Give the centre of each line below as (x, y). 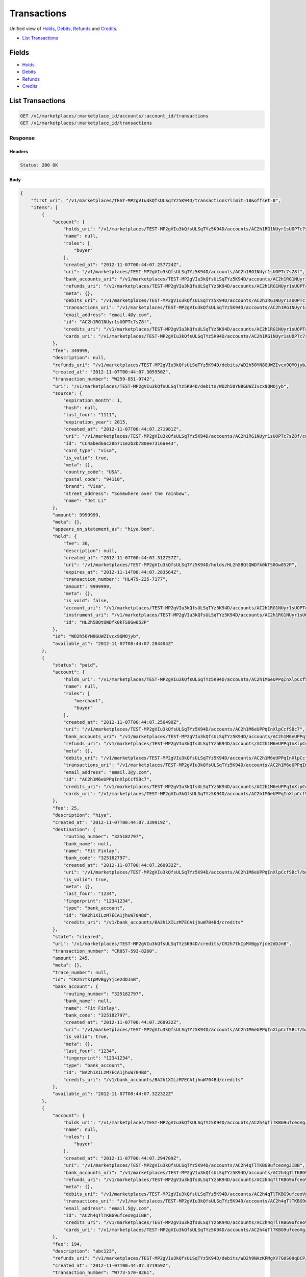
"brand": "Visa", (85, 486)
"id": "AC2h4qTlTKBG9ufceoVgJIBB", (108, 1215)
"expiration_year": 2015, (95, 422)
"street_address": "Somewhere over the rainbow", (126, 493)
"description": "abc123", (85, 1251)
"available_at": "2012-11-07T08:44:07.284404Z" (113, 643)
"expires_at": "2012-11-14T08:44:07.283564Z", (122, 572)
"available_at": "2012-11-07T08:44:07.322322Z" (113, 1094)
